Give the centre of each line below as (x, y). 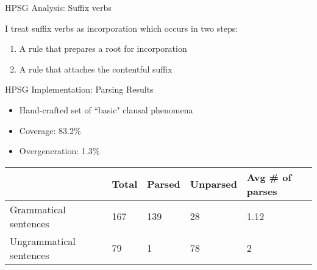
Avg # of (269, 177)
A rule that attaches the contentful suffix (96, 69)
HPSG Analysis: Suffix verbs (58, 7)
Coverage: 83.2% (50, 130)
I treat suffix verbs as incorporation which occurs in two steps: (122, 28)
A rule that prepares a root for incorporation (103, 48)
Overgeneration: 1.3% (59, 151)
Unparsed (213, 184)
